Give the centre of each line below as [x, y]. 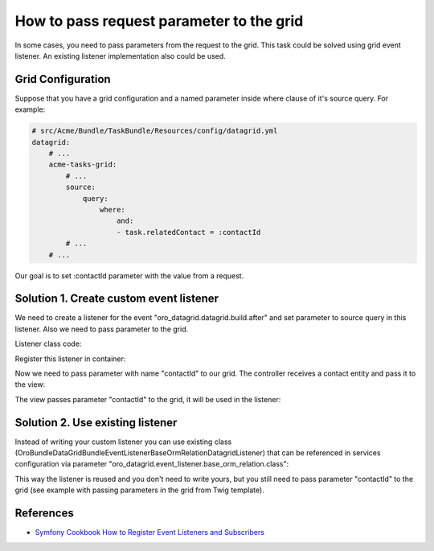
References [44, 514]
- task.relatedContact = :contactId [189, 232]
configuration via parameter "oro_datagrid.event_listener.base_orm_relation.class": [152, 464]
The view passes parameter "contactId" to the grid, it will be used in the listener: [148, 399]
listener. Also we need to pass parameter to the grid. [102, 329]
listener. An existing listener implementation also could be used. [121, 56]
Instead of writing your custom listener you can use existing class [123, 442]
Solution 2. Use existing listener [96, 422]
